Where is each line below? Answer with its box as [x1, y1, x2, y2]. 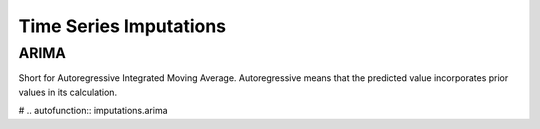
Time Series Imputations [18, 15, 227, 37]
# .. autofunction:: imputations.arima [18, 105, 169, 117]
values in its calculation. [18, 86, 118, 98]
